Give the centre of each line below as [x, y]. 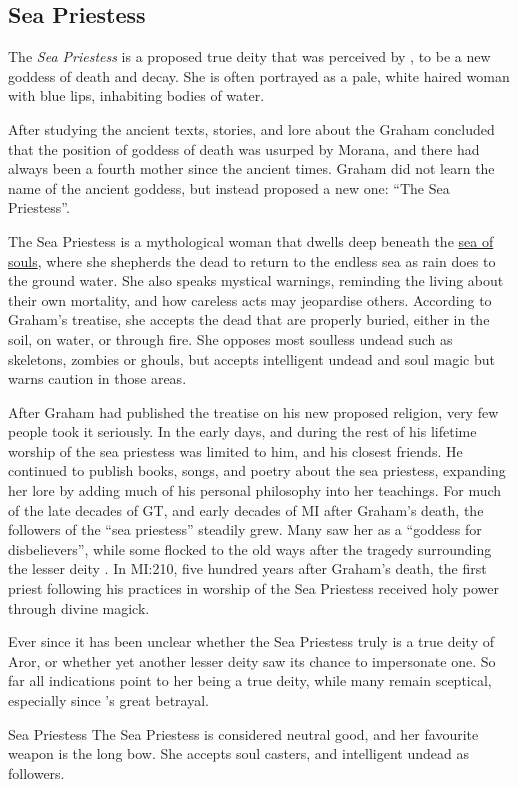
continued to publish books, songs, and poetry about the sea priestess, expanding [257, 470]
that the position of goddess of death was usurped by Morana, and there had [244, 148]
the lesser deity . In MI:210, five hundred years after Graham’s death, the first [247, 568]
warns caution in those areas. [97, 378]
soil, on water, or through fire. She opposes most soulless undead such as [230, 338]
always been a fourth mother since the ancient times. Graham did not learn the [251, 168]
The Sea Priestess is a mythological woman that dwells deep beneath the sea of [251, 240]
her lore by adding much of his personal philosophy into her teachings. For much [255, 490]
